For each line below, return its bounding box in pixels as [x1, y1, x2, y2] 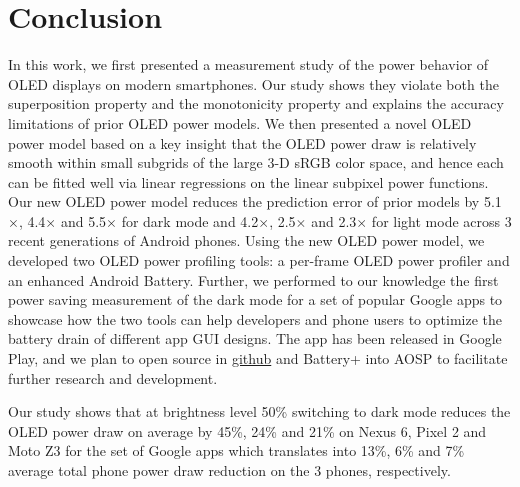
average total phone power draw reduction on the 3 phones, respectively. [8, 460, 451, 480]
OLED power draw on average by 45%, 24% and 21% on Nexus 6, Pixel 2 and [8, 420, 487, 441]
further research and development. [8, 367, 218, 388]
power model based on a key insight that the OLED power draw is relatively [8, 132, 477, 153]
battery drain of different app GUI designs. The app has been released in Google [8, 328, 502, 349]
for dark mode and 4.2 [121, 210, 259, 231]
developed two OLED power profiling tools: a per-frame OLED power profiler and [8, 250, 510, 271]
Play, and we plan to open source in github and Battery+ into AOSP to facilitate [8, 348, 508, 369]
